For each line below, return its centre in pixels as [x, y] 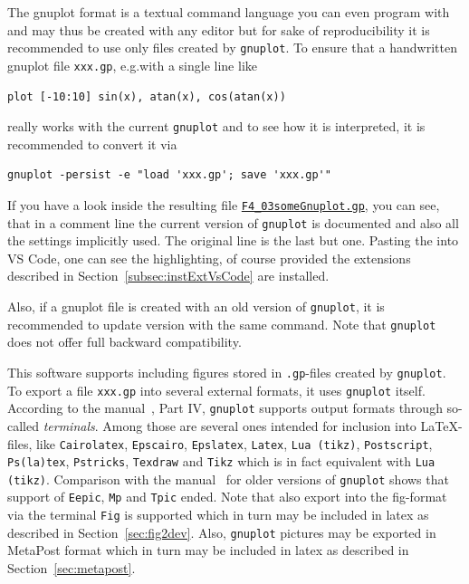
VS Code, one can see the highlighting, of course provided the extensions [209, 258]
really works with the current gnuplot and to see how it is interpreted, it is [216, 126]
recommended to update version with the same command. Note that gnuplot [222, 324]
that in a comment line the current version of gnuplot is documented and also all [233, 222]
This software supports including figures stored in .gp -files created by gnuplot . [227, 372]
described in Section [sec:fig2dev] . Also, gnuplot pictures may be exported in [222, 532]
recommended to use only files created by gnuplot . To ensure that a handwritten [232, 48]
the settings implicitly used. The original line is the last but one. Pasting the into [233, 240]
